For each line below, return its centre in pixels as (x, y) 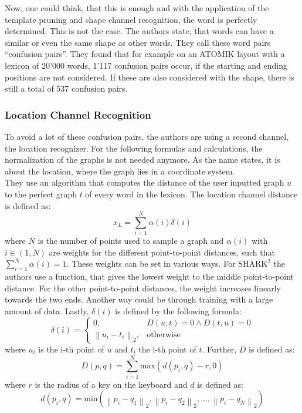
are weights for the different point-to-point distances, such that (162, 252)
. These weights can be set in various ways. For (151, 263)
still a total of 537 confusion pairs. (66, 88)
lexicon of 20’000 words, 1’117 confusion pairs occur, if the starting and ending (146, 65)
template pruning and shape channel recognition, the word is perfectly (131, 19)
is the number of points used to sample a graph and (131, 241)
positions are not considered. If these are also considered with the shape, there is (150, 77)
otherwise (164, 335)
